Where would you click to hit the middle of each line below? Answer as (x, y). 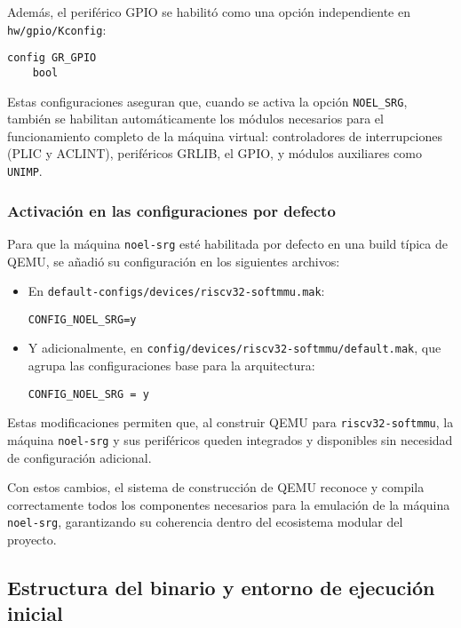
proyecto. (32, 540)
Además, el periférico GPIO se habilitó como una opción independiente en (209, 12)
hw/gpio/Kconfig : (57, 29)
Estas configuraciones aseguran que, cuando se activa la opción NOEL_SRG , (207, 101)
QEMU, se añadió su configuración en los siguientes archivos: (174, 261)
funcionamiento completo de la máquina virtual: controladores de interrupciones (225, 135)
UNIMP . (25, 171)
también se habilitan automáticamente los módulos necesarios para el (195, 119)
